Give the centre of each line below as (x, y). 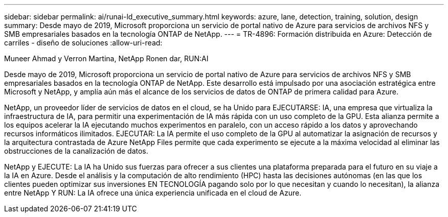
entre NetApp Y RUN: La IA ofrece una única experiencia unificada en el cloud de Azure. (153, 193)
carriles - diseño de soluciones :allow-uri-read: (83, 43)
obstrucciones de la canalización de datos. (76, 151)
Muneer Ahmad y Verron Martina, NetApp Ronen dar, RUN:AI (106, 58)
